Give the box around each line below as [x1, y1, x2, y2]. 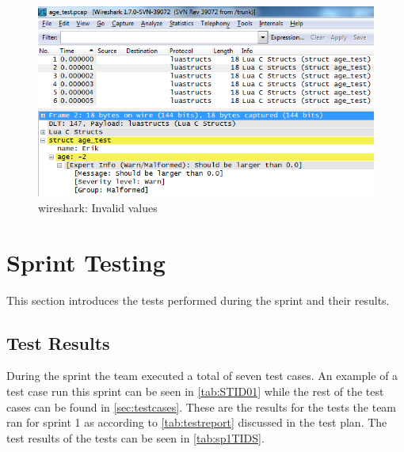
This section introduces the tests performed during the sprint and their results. [6, 291, 390, 308]
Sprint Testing [6, 245, 166, 278]
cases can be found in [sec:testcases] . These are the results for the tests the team [6, 398, 397, 415]
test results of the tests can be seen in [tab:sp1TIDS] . [6, 429, 265, 446]
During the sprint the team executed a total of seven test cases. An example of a [6, 367, 398, 384]
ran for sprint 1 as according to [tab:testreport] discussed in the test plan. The [6, 414, 387, 431]
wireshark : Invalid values [38, 199, 158, 215]
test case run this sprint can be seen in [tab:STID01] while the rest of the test [6, 382, 384, 399]
